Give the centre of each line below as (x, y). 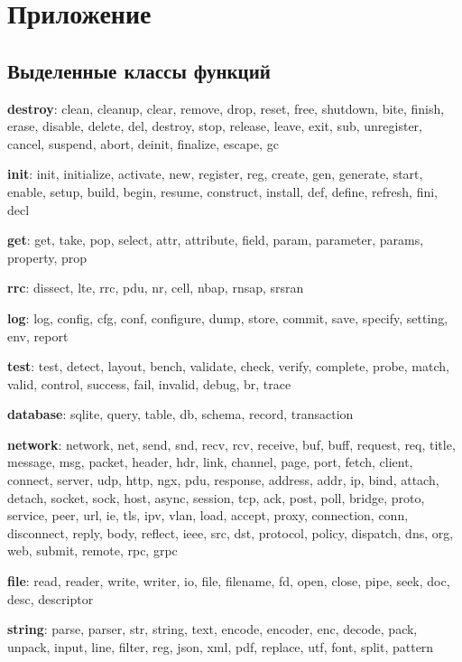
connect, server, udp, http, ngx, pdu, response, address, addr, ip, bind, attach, (223, 480)
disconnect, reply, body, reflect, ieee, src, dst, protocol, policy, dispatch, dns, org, (231, 532)
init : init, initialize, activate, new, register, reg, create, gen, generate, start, (215, 174)
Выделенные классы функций (139, 70)
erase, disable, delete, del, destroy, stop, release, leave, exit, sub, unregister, (215, 126)
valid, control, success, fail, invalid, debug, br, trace (149, 383)
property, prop (47, 257)
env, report (38, 336)
